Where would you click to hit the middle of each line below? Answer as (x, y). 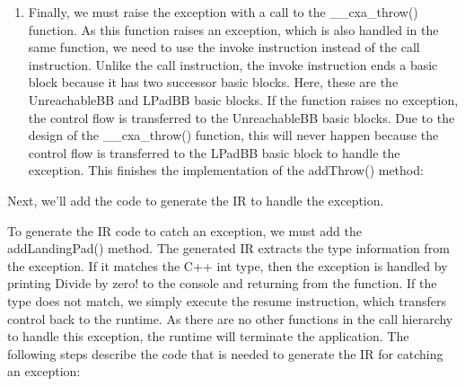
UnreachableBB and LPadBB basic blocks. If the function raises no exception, (243, 99)
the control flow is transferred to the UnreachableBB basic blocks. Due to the (241, 117)
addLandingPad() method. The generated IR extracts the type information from (228, 248)
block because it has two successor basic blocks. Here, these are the (213, 82)
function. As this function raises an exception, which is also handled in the (233, 29)
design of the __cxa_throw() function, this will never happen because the (233, 135)
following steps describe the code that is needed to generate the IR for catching (225, 353)
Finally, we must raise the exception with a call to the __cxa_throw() (223, 12)
